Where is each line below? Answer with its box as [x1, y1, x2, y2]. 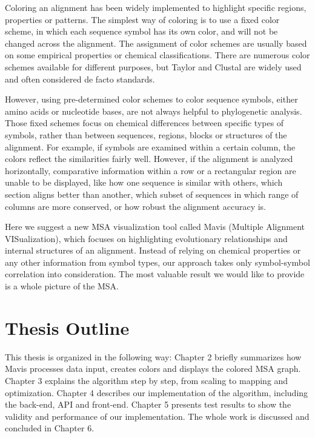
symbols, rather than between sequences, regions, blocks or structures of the [5, 128, 287, 141]
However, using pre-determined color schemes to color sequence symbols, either [5, 93, 298, 106]
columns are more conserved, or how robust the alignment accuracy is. [5, 200, 267, 212]
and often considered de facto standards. [5, 72, 155, 85]
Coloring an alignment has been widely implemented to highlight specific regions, [5, 1, 307, 13]
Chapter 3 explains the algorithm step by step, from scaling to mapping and [5, 374, 288, 386]
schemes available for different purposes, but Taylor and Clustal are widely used [5, 60, 302, 73]
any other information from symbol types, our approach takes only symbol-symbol [5, 255, 310, 268]
